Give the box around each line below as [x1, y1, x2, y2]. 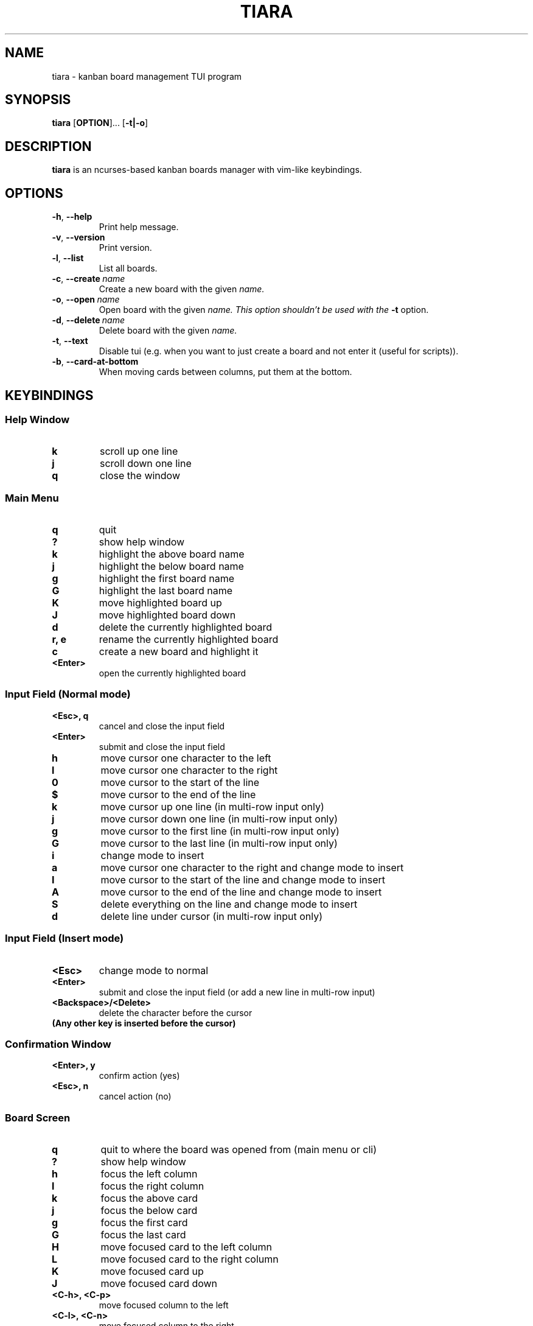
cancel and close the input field [99, 720, 225, 731]
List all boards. [99, 263, 158, 274]
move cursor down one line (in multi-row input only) [100, 812, 338, 825]
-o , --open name [52, 294, 120, 305]
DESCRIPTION [5, 138, 92, 154]
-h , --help [52, 211, 92, 222]
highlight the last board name [99, 584, 233, 597]
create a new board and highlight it [99, 645, 259, 658]
